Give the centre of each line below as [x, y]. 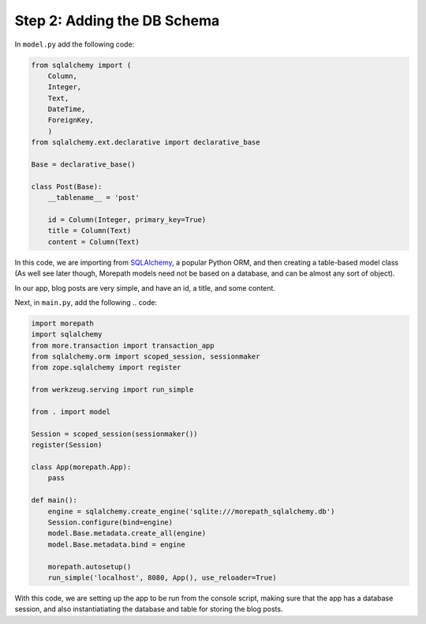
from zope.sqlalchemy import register [106, 368]
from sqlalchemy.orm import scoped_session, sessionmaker [146, 357]
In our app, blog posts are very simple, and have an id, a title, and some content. [145, 288]
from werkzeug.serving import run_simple [112, 390]
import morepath [63, 323]
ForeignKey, [71, 120]
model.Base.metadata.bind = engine [116, 544]
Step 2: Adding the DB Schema [117, 21]
